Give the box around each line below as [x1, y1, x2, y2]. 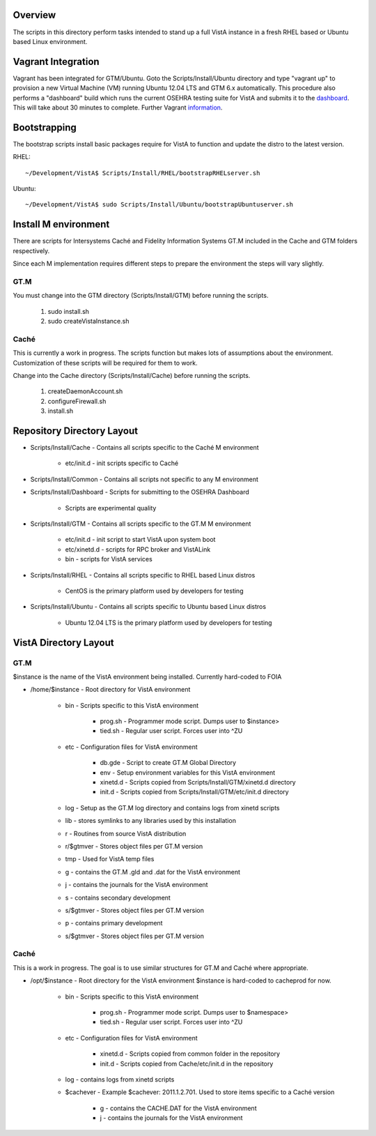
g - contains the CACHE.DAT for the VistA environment [100, 1104, 257, 1112]
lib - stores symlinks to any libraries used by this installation [65, 817, 237, 825]
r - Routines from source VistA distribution [65, 829, 187, 838]
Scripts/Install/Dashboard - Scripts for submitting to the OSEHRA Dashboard [30, 488, 250, 497]
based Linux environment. [13, 37, 88, 45]
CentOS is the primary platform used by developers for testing [65, 586, 244, 595]
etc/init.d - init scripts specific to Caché [65, 459, 179, 467]
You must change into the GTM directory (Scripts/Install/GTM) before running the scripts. [13, 291, 269, 300]
